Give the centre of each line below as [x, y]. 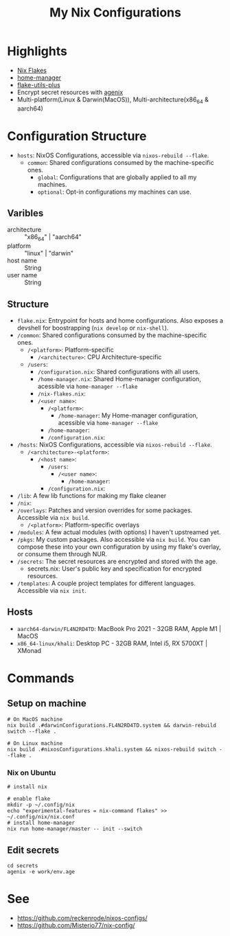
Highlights [37, 51]
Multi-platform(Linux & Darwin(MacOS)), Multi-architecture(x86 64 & [113, 100]
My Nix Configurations [115, 13]
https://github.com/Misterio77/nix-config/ [76, 925]
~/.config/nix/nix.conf [41, 817]
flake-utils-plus [38, 84]
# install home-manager [41, 823]
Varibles [25, 213]
